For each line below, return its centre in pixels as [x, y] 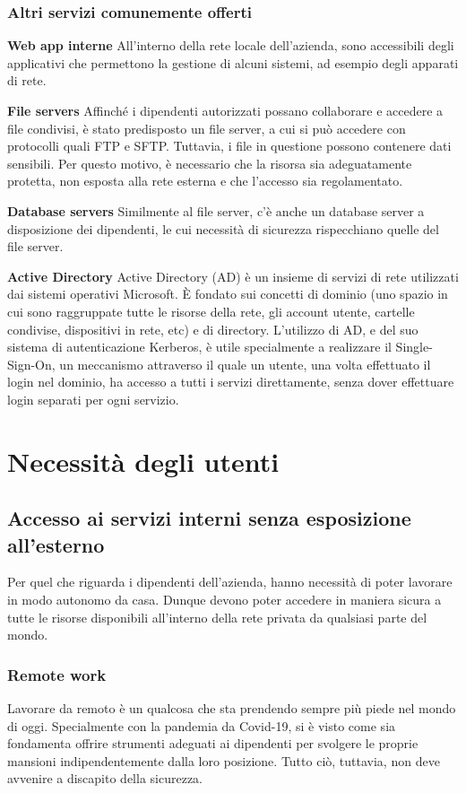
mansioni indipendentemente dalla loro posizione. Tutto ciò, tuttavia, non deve [224, 760]
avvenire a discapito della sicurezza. [105, 778]
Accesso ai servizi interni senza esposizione [209, 518]
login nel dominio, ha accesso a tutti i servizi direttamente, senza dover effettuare [231, 382]
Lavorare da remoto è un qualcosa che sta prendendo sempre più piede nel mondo [232, 708]
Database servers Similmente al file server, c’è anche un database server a [216, 210]
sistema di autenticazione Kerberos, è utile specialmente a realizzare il [199, 347]
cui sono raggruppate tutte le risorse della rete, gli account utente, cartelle [211, 311]
